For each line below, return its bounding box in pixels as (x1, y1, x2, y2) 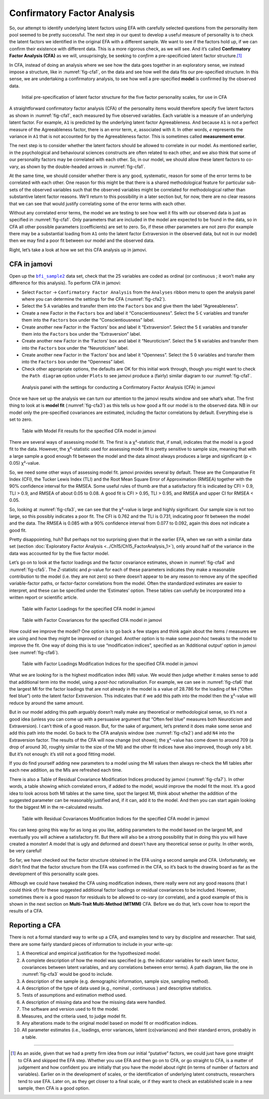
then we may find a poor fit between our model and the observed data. (9, 237, 154, 244)
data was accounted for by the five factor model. (9, 550, 110, 556)
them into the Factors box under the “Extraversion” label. (21, 331, 141, 337)
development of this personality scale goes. (9, 871, 99, 877)
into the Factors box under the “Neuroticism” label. (21, 345, 129, 351)
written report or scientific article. (9, 594, 78, 600)
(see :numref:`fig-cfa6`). (9, 649, 59, 655)
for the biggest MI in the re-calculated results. (9, 804, 104, 810)
